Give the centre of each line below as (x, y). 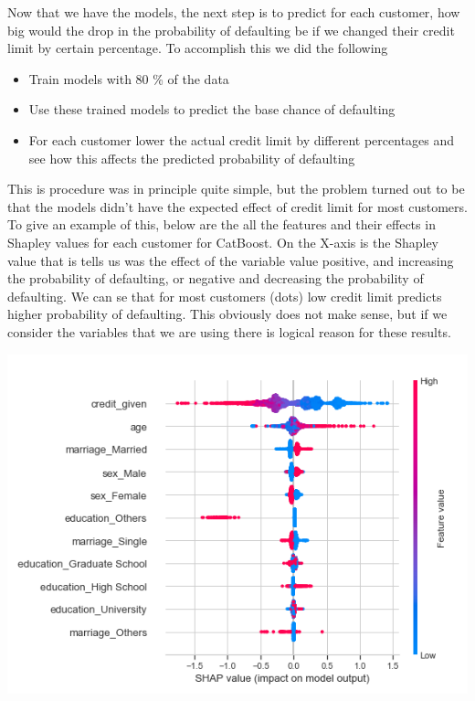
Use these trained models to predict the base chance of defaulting (212, 109)
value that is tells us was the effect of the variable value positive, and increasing (231, 260)
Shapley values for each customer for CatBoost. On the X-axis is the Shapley (223, 242)
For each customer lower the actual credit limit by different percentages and (242, 139)
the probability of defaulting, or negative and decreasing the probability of (216, 278)
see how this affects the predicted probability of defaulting (192, 158)
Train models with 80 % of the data (129, 78)
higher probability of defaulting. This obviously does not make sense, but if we (227, 314)
